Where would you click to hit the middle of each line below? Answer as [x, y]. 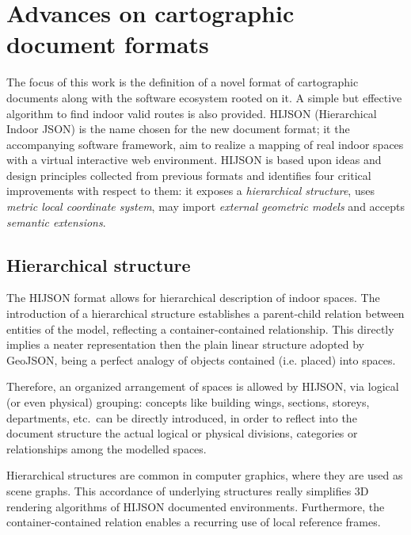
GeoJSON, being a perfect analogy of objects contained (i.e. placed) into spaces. [201, 359]
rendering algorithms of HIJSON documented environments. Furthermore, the [196, 506]
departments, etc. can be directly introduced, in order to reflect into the [182, 417]
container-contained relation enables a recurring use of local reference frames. [194, 522]
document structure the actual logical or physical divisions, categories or [182, 433]
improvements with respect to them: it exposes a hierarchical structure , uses [190, 191]
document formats [108, 44]
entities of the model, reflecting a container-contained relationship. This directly [200, 329]
